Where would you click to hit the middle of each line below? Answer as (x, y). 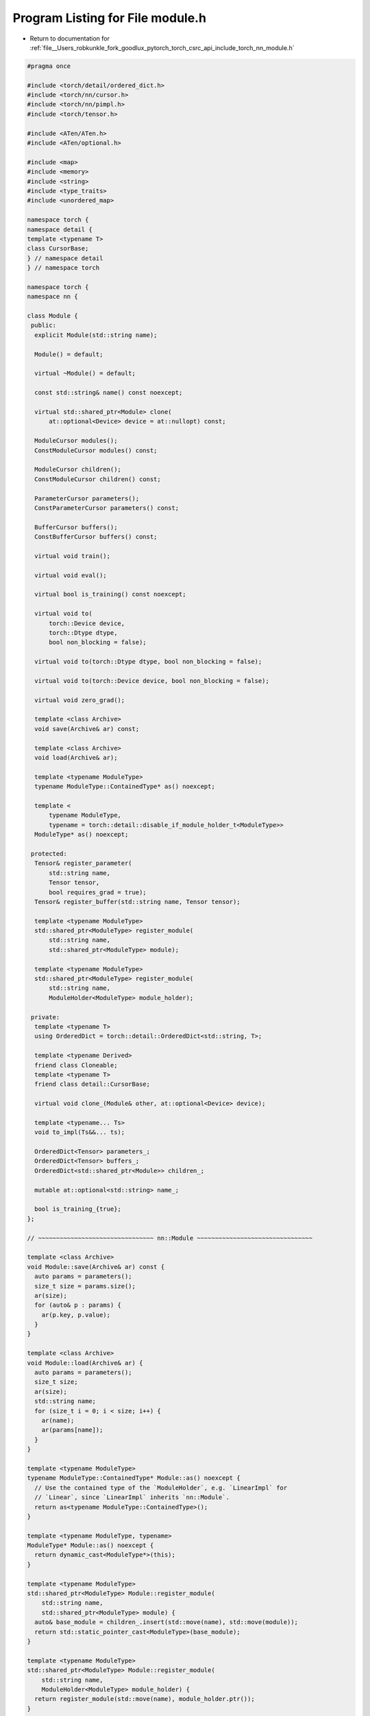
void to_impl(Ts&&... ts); (80, 1132)
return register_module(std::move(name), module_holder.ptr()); (145, 1699)
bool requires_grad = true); (98, 892)
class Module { (52, 316)
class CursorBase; (58, 248)
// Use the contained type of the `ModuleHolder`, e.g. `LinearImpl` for (161, 1487)
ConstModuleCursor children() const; (98, 479)
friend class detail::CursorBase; (92, 1084)
